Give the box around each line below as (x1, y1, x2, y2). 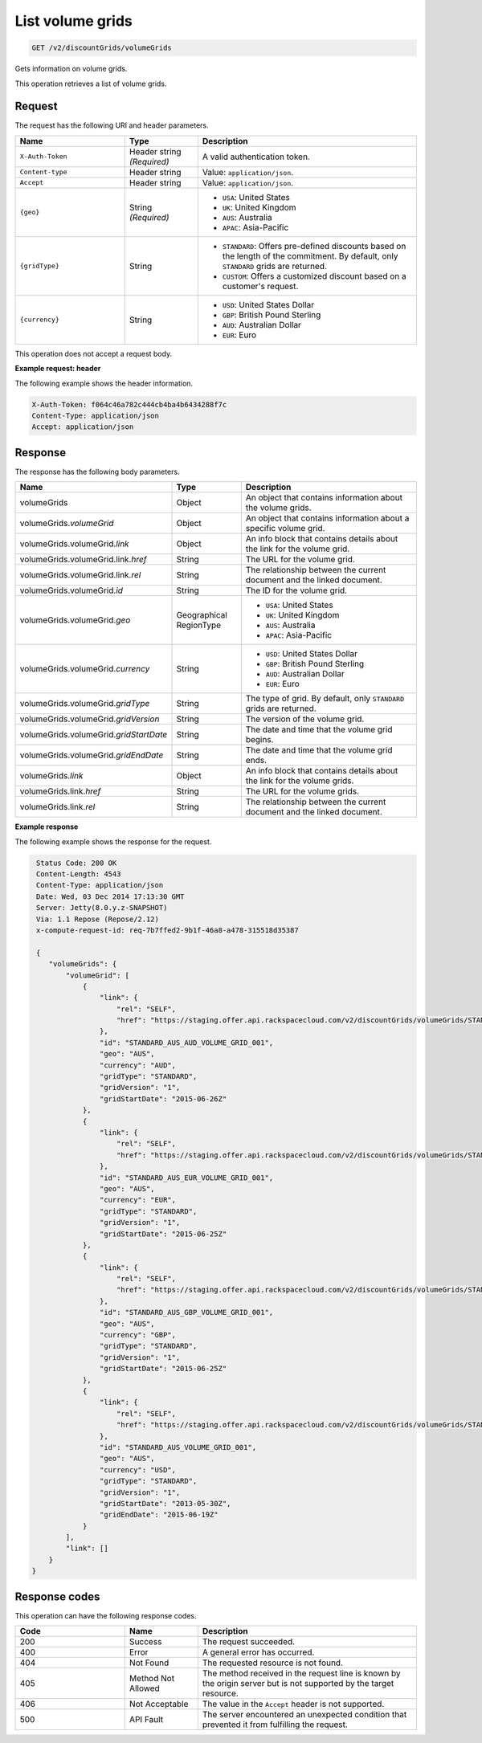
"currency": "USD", (99, 1465, 177, 1474)
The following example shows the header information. (14, 378, 193, 388)
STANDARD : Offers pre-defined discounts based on (222, 240, 406, 251)
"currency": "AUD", (99, 1060, 177, 1070)
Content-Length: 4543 (36, 870, 121, 879)
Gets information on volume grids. (14, 64, 128, 74)
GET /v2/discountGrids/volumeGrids (31, 43, 172, 52)
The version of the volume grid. (245, 713, 365, 725)
